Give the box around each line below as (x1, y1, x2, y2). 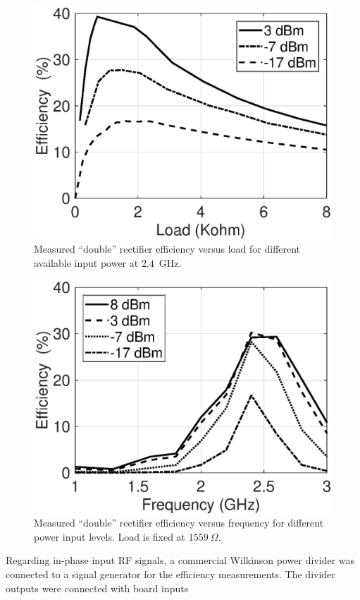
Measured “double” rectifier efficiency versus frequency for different (34, 515, 324, 530)
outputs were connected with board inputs (6, 580, 189, 595)
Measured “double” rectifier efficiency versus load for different (34, 241, 301, 256)
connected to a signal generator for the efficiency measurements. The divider (6, 567, 335, 581)
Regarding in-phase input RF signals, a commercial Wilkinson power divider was (6, 553, 355, 568)
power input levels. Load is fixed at (34, 529, 186, 544)
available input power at (34, 255, 139, 270)
